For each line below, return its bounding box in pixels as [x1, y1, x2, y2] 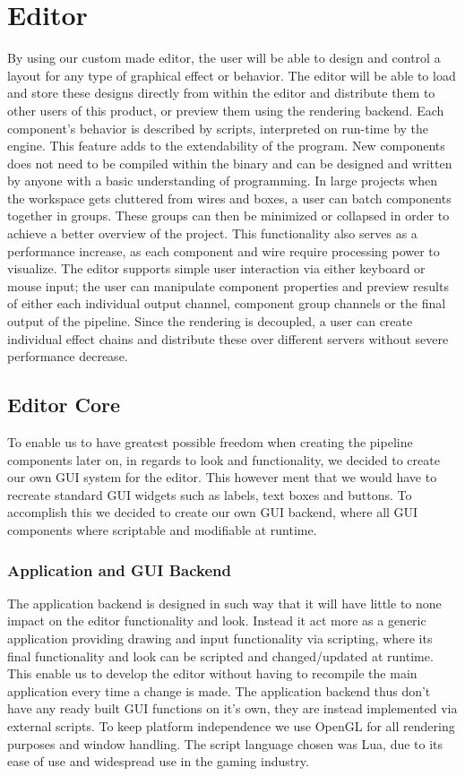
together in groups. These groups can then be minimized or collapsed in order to [7, 206, 450, 225]
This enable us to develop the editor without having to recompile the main [7, 664, 418, 683]
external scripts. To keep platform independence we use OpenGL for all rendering [7, 716, 455, 735]
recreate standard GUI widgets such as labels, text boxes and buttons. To [7, 485, 412, 504]
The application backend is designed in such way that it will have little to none [7, 593, 442, 612]
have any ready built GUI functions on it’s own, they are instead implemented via [7, 699, 458, 718]
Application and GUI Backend [7, 558, 232, 581]
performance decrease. [7, 347, 128, 366]
